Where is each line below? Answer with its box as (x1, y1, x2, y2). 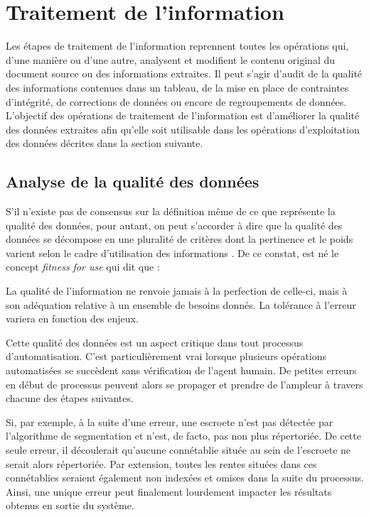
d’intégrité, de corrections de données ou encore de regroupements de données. (6, 94, 347, 109)
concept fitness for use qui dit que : (6, 259, 160, 274)
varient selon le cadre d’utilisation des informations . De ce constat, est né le (6, 245, 339, 260)
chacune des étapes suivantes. (6, 391, 134, 406)
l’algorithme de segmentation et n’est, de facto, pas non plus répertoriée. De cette (6, 428, 361, 443)
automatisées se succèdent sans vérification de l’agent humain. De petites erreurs (6, 363, 357, 378)
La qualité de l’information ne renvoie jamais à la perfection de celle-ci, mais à (6, 283, 348, 298)
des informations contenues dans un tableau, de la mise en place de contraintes (6, 80, 349, 94)
